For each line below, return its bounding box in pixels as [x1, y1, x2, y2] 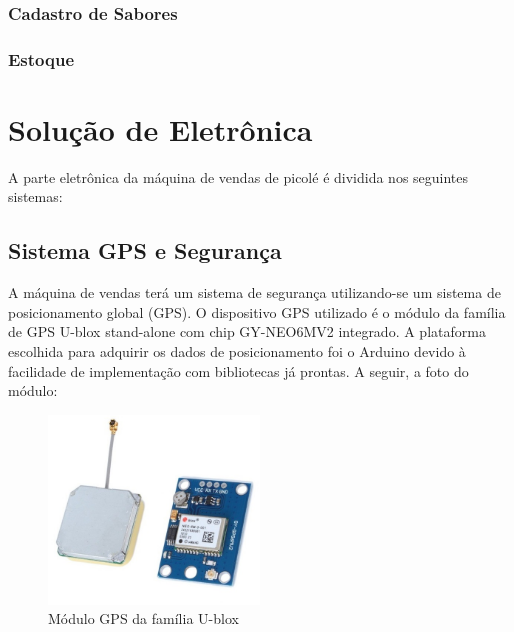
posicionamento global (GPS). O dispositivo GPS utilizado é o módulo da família [8, 301, 506, 322]
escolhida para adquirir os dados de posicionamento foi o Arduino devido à [8, 340, 466, 361]
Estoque [8, 46, 75, 71]
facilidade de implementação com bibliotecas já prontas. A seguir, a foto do [8, 360, 469, 381]
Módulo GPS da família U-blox [48, 608, 239, 629]
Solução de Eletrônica [8, 108, 313, 149]
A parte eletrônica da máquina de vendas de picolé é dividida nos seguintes [8, 166, 469, 187]
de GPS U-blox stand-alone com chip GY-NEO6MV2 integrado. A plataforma [8, 321, 486, 342]
